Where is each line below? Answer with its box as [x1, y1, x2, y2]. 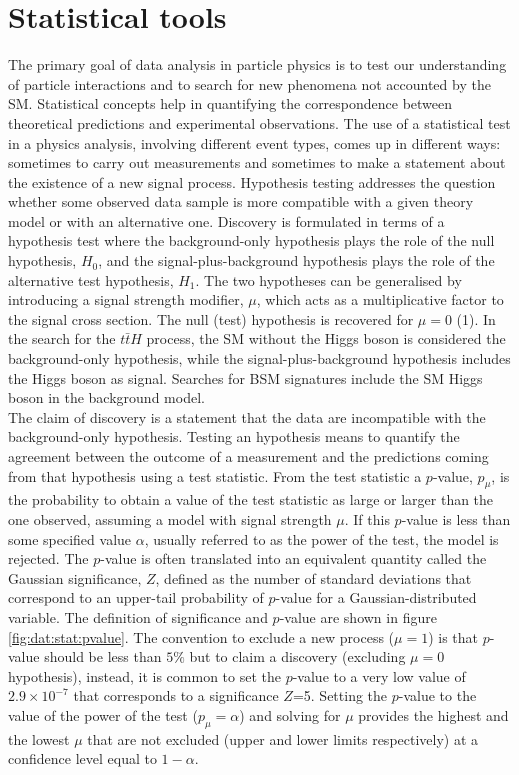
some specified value [8, 528, 132, 549]
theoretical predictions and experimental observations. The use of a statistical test [8, 112, 511, 133]
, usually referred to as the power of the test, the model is [144, 528, 499, 549]
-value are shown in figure [279, 606, 437, 627]
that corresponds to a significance [73, 685, 279, 706]
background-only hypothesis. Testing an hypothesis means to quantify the [8, 426, 460, 447]
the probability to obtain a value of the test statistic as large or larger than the [8, 489, 494, 510]
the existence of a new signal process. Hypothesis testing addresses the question [8, 171, 496, 192]
